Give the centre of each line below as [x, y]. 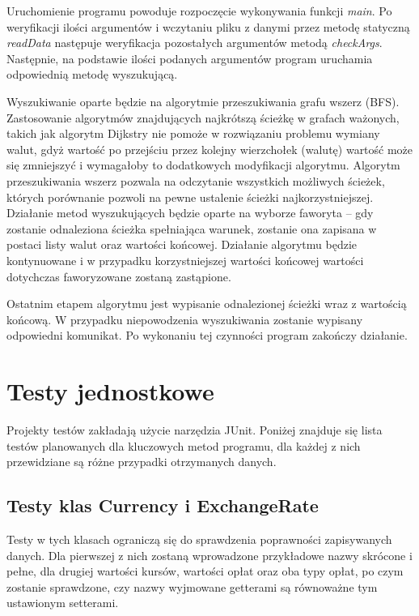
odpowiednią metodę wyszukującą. [92, 74]
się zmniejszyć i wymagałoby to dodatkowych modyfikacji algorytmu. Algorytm [203, 165]
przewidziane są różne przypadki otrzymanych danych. [142, 462]
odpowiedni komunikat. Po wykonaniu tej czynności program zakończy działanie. [207, 335]
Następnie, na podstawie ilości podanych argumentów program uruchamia [190, 58]
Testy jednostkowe [110, 391]
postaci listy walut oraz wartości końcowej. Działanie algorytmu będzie [182, 244]
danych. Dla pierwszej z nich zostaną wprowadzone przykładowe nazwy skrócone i [209, 555]
